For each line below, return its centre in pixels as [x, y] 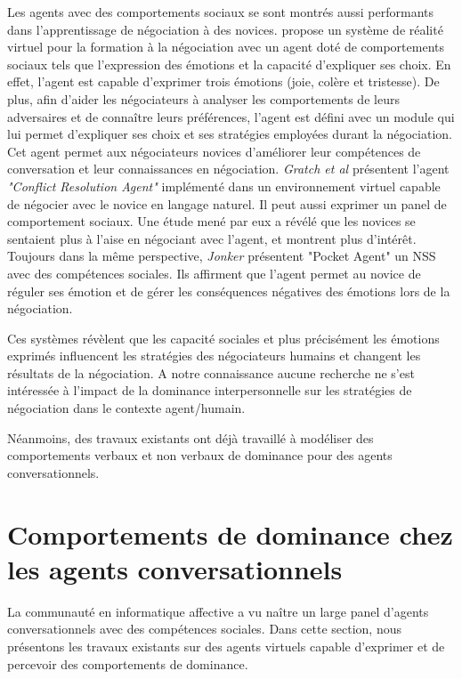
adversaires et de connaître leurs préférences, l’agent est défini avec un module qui [231, 116]
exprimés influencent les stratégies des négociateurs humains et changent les [214, 356]
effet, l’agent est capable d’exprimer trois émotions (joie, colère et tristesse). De [223, 81]
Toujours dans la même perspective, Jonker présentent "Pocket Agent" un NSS [222, 256]
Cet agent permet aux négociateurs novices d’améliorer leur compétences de [214, 151]
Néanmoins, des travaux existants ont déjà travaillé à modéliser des [190, 437]
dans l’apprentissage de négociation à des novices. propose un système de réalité [225, 29]
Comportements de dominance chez [230, 533]
